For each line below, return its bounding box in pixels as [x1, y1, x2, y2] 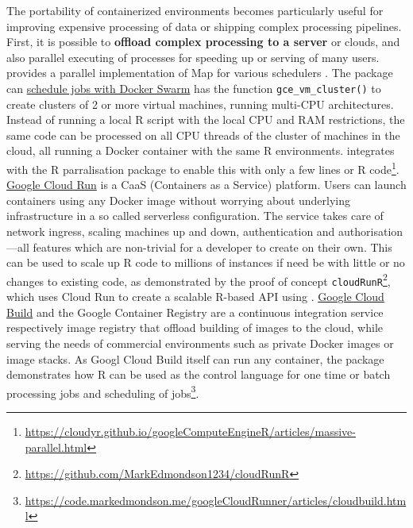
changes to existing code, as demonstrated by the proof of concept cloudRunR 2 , [6, 270, 391, 289]
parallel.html [25, 438, 87, 455]
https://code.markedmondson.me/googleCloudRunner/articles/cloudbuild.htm [25, 491, 407, 508]
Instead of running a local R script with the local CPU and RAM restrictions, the [6, 111, 405, 128]
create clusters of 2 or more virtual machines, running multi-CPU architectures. [6, 95, 394, 112]
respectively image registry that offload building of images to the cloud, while [6, 319, 384, 336]
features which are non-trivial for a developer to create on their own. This [33, 238, 392, 255]
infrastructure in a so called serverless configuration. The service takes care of [6, 207, 384, 224]
